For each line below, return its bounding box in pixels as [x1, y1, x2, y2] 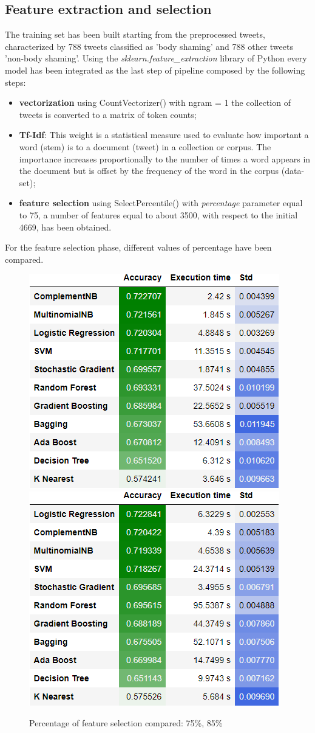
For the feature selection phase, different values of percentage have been [5, 241, 272, 254]
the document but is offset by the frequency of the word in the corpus [19, 164, 279, 177]
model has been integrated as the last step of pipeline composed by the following [5, 63, 305, 76]
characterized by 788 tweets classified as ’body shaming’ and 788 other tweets [5, 40, 293, 52]
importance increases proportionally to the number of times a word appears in [19, 152, 311, 165]
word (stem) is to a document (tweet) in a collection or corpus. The [19, 140, 271, 153]
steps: [5, 75, 26, 88]
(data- [281, 164, 305, 177]
